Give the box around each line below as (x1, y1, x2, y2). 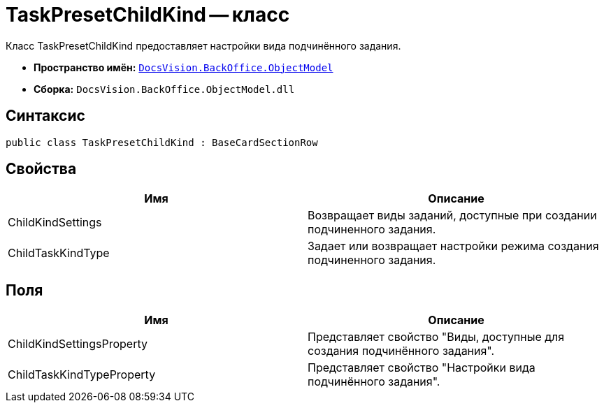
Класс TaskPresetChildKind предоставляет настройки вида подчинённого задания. (6, 39, 401, 52)
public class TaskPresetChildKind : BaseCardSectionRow (6, 136, 318, 148)
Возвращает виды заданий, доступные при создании (308, 208, 597, 223)
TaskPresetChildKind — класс (6, 3, 290, 27)
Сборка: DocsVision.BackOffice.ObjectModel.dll (34, 82, 295, 95)
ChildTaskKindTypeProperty (8, 367, 156, 382)
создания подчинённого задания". (308, 344, 495, 358)
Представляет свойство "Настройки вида (308, 360, 535, 375)
